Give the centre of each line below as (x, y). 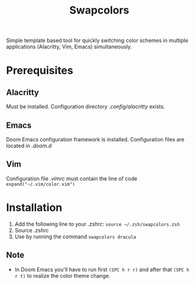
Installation (34, 208)
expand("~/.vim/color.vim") (41, 184)
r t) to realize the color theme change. (62, 276)
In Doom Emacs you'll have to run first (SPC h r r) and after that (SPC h (102, 269)
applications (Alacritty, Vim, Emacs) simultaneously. (69, 47)
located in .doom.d (29, 146)
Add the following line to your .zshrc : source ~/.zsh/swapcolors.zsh (97, 224)
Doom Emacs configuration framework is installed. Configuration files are (95, 139)
